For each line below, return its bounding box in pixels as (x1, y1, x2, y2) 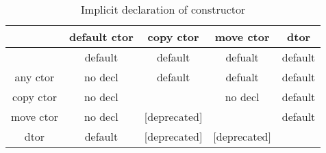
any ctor (14, 69, 55, 85)
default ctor (68, 29, 134, 44)
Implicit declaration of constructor (81, 1, 246, 17)
